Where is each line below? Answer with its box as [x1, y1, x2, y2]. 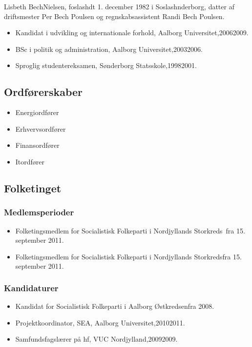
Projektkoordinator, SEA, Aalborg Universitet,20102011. [15, 317, 185, 327]
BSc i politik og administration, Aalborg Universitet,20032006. [15, 44, 203, 54]
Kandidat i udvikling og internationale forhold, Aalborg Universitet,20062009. [15, 27, 249, 38]
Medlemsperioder [4, 206, 74, 218]
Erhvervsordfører [15, 123, 66, 134]
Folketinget [4, 180, 62, 195]
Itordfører [15, 156, 45, 166]
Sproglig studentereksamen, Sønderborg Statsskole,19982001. [15, 60, 197, 70]
